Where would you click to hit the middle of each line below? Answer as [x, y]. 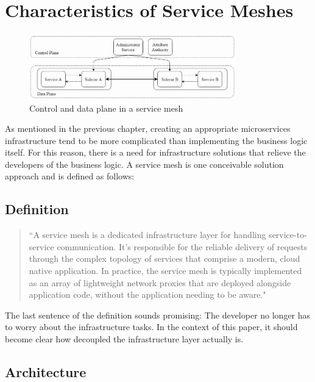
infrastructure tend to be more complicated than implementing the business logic [156, 140]
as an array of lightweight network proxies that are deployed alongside [160, 282]
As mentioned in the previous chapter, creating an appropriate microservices [148, 128]
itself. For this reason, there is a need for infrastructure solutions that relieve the [155, 152]
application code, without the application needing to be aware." [147, 294]
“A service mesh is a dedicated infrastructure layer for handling [147, 235]
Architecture [46, 372]
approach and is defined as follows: [70, 176]
